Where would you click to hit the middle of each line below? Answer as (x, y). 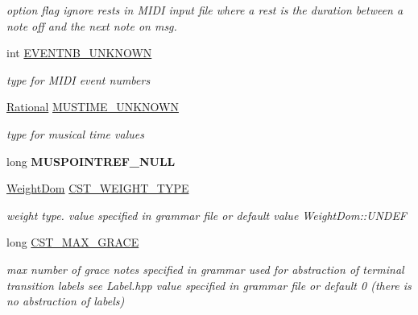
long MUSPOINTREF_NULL (91, 161)
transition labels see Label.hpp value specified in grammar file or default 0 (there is (209, 285)
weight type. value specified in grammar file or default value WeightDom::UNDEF (207, 215)
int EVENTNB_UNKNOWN (79, 53)
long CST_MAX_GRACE (73, 242)
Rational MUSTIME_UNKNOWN (93, 107)
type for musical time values (75, 133)
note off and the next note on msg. (92, 25)
